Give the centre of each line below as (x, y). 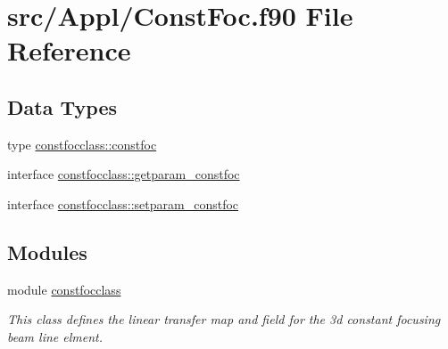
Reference (69, 50)
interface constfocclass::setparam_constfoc (123, 203)
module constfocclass (64, 289)
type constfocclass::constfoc (82, 144)
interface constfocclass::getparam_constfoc (124, 174)
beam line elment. (55, 336)
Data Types (62, 106)
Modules (47, 252)
